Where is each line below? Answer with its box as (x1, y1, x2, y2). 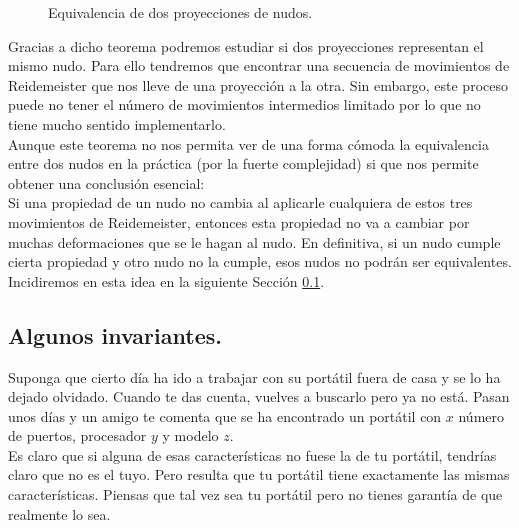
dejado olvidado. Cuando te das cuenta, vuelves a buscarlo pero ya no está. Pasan (8, 386, 510, 407)
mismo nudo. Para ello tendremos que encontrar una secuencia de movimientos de (8, 55, 510, 76)
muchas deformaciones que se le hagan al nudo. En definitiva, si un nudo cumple (8, 231, 501, 252)
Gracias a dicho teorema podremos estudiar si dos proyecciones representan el (8, 35, 484, 56)
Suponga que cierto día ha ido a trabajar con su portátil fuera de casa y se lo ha (8, 366, 501, 387)
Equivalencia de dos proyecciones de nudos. (48, 2, 313, 22)
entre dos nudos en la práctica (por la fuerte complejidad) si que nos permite (8, 153, 479, 174)
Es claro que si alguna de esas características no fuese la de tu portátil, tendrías (8, 444, 497, 465)
